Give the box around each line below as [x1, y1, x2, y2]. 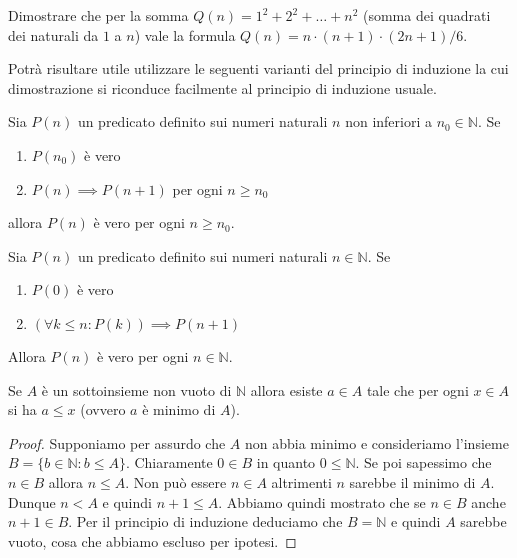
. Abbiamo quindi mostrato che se [218, 491, 426, 512]
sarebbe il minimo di [349, 471, 476, 492]
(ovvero [80, 399, 126, 420]
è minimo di [142, 399, 216, 420]
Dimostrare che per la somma [8, 5, 189, 25]
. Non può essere [125, 471, 227, 492]
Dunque [8, 491, 56, 512]
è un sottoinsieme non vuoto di [41, 379, 232, 400]
